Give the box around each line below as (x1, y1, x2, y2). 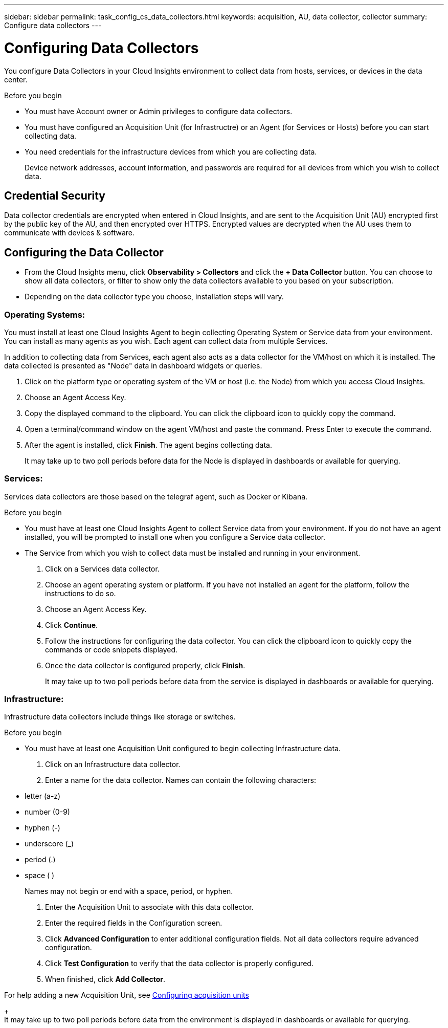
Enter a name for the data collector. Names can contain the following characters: (45, 776, 316, 785)
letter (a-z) (25, 792, 61, 801)
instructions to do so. (45, 588, 116, 598)
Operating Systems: (4, 309, 85, 320)
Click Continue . (45, 620, 98, 629)
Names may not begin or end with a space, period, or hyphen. (25, 887, 233, 896)
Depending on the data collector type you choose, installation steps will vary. (25, 292, 284, 301)
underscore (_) (25, 839, 74, 848)
